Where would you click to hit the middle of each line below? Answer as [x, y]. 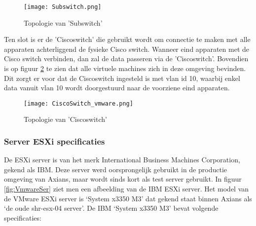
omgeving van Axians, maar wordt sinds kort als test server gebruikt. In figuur [123, 179]
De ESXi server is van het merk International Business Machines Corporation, [122, 160]
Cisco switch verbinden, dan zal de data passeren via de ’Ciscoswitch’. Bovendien [126, 58]
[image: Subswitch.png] [63, 7]
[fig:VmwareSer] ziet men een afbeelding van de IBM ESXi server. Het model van [127, 189]
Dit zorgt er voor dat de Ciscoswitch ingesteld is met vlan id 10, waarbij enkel [122, 78]
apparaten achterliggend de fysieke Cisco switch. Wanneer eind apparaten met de [127, 49]
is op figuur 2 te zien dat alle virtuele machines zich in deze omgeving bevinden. [125, 68]
